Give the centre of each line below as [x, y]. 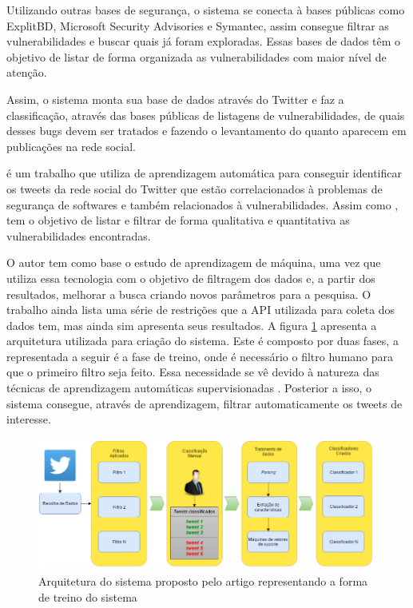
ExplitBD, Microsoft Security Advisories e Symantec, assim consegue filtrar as [198, 25]
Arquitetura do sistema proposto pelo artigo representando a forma [203, 581]
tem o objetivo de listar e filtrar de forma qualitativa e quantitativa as [178, 220]
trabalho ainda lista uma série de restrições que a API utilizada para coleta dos [201, 310]
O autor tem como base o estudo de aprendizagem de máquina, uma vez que [194, 262]
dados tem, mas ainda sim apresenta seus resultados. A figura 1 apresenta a [192, 325]
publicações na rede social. [71, 146]
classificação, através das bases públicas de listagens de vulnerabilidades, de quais [206, 115]
